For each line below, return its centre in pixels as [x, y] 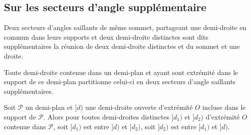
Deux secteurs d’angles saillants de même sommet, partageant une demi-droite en [125, 27]
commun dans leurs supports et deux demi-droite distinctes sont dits [106, 37]
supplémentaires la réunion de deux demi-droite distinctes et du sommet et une [122, 46]
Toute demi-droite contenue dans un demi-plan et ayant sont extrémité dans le [121, 72]
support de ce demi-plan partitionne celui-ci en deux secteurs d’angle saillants [120, 82]
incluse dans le [224, 107]
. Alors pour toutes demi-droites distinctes [106, 116]
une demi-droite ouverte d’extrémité [139, 107]
